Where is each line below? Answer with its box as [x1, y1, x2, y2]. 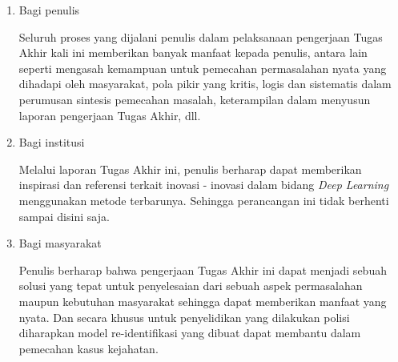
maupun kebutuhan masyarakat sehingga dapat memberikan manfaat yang [18, 292, 387, 309]
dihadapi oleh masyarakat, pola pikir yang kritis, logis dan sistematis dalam [18, 75, 392, 92]
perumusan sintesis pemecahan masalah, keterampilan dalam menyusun [18, 90, 371, 107]
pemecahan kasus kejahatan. [18, 340, 159, 356]
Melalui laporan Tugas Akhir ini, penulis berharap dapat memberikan [18, 160, 362, 177]
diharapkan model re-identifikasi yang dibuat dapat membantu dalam [18, 324, 361, 341]
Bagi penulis [18, 2, 80, 18]
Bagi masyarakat [18, 235, 102, 251]
